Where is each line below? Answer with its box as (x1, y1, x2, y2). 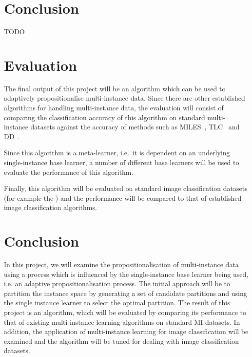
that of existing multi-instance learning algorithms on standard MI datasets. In (4, 316, 240, 327)
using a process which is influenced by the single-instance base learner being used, (4, 269, 249, 279)
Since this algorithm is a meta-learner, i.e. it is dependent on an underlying (4, 147, 230, 158)
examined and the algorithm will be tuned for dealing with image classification (4, 336, 239, 346)
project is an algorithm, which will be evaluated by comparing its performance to (4, 307, 246, 317)
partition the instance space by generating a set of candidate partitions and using (4, 288, 247, 298)
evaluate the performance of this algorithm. (4, 167, 134, 177)
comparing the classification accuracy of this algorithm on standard (4, 112, 205, 122)
